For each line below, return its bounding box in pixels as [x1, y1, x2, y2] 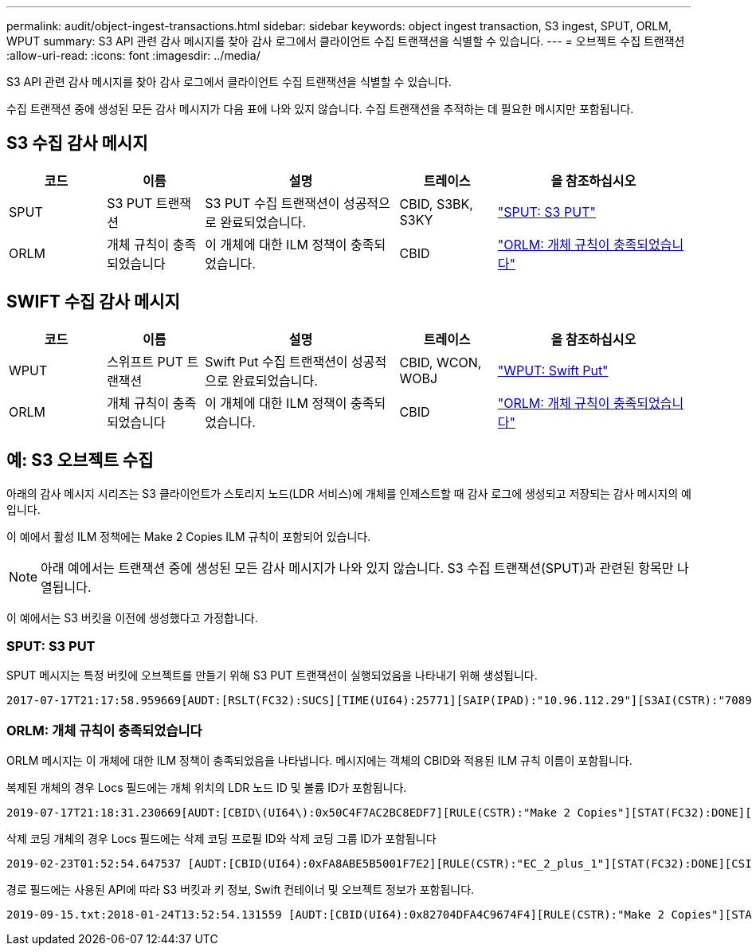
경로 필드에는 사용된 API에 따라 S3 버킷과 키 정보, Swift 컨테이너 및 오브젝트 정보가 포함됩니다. [6, 883, 475, 897]
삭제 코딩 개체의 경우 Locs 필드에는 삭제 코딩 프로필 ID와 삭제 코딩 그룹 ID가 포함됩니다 [6, 832, 437, 846]
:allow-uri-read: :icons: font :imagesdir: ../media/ [6, 49, 260, 62]
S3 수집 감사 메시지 [6, 133, 148, 154]
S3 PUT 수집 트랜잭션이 [205, 194, 340, 211]
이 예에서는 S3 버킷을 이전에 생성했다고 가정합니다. [6, 610, 258, 625]
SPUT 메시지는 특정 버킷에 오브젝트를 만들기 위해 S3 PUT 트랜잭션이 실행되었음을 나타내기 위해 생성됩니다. [6, 668, 538, 683]
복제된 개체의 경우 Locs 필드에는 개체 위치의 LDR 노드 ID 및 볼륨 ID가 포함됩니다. [6, 781, 407, 795]
